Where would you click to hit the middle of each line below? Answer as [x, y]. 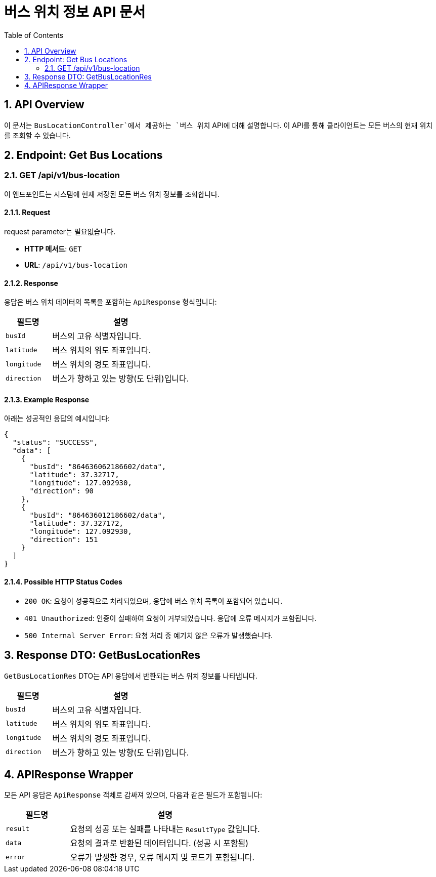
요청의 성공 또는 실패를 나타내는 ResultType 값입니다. [165, 829]
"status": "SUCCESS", [55, 443]
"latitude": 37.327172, [77, 524]
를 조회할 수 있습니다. [37, 135]
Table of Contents [34, 35]
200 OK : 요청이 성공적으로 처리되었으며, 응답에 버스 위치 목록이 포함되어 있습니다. [154, 601]
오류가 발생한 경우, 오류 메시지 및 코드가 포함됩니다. [162, 858]
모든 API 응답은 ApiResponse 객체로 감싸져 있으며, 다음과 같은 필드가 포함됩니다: [133, 795]
